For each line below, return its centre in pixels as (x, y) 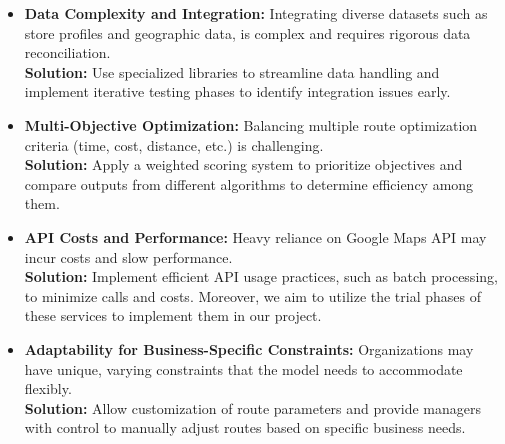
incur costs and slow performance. (128, 256)
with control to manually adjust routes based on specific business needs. (245, 427)
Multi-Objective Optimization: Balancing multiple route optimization (251, 124)
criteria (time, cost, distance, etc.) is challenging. (174, 144)
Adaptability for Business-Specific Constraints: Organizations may (249, 348)
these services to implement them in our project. (173, 315)
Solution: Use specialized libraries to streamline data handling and (232, 71)
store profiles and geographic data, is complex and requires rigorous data (247, 32)
